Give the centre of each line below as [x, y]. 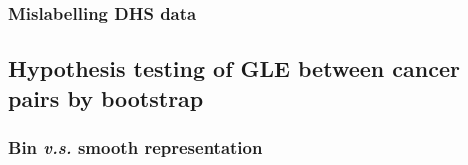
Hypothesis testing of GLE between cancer [234, 68]
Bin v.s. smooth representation [135, 146]
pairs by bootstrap [106, 97]
